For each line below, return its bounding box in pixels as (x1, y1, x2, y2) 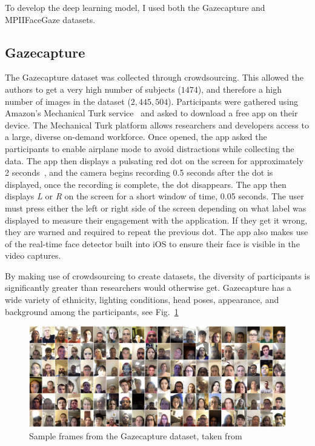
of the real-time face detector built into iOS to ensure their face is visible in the (5, 237, 300, 250)
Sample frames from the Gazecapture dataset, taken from (29, 429, 242, 442)
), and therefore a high (197, 82, 282, 95)
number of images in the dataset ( (5, 95, 131, 107)
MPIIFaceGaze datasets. (5, 13, 96, 25)
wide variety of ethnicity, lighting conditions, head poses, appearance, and (5, 293, 279, 306)
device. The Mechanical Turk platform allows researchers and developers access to (5, 118, 309, 131)
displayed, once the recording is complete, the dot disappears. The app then (5, 178, 287, 190)
